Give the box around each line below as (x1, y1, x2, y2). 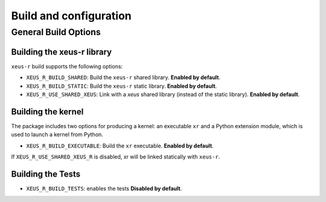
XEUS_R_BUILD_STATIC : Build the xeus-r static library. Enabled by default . (26, 82, 217, 90)
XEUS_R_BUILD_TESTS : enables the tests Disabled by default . (26, 184, 182, 192)
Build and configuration (11, 9, 132, 22)
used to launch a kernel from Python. (11, 131, 104, 138)
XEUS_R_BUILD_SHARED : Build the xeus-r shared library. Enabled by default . (26, 74, 221, 81)
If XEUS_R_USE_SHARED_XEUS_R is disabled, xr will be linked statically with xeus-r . (11, 153, 220, 160)
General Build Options (11, 27, 101, 37)
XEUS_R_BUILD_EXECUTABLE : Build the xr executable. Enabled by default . (26, 142, 214, 149)
